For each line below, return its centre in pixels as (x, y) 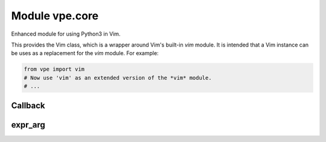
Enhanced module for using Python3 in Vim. (66, 34)
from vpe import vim (54, 69)
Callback (28, 105)
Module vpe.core (55, 16)
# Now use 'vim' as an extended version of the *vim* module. (118, 78)
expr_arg (28, 125)
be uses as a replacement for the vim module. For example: (85, 53)
